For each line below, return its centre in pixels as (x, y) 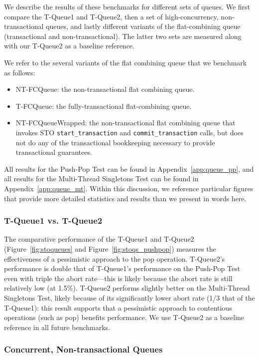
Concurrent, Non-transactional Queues (83, 349)
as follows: (20, 72)
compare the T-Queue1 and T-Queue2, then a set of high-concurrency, (111, 16)
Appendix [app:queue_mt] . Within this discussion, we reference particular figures (129, 188)
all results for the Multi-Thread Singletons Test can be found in (101, 179)
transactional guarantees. (54, 152)
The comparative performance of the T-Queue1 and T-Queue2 (99, 239)
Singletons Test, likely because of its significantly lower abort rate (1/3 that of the (129, 297)
